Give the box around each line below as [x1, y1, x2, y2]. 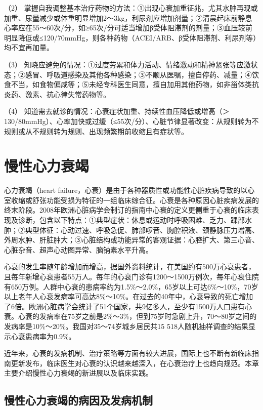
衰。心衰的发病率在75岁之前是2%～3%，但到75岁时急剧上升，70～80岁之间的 [4, 311, 257, 321]
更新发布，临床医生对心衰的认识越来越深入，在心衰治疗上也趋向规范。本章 [11, 357, 259, 368]
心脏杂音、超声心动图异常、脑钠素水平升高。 [4, 244, 153, 255]
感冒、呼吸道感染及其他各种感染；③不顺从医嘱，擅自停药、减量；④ [25, 69, 252, 79]
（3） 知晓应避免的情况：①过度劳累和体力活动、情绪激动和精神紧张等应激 [4, 59, 251, 69]
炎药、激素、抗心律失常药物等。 [4, 89, 110, 99]
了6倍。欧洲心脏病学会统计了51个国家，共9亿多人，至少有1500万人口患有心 [4, 301, 252, 311]
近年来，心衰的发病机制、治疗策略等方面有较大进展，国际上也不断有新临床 [4, 348, 252, 358]
